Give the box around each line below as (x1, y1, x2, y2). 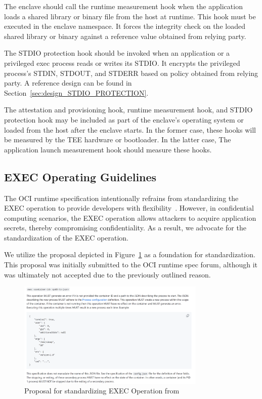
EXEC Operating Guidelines (4, 169, 157, 184)
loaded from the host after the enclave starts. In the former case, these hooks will (4, 124, 256, 135)
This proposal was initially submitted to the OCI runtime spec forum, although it (4, 259, 258, 270)
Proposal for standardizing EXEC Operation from (24, 385, 180, 396)
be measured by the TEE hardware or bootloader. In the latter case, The (4, 134, 231, 145)
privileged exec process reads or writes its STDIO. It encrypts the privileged (4, 57, 240, 68)
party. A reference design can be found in (4, 77, 132, 88)
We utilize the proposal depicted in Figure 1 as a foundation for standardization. (4, 249, 255, 260)
